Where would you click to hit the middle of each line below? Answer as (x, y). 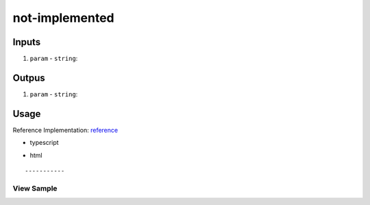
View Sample (35, 188)
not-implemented (63, 18)
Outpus (29, 78)
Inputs (27, 42)
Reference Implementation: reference (65, 130)
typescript (44, 143)
